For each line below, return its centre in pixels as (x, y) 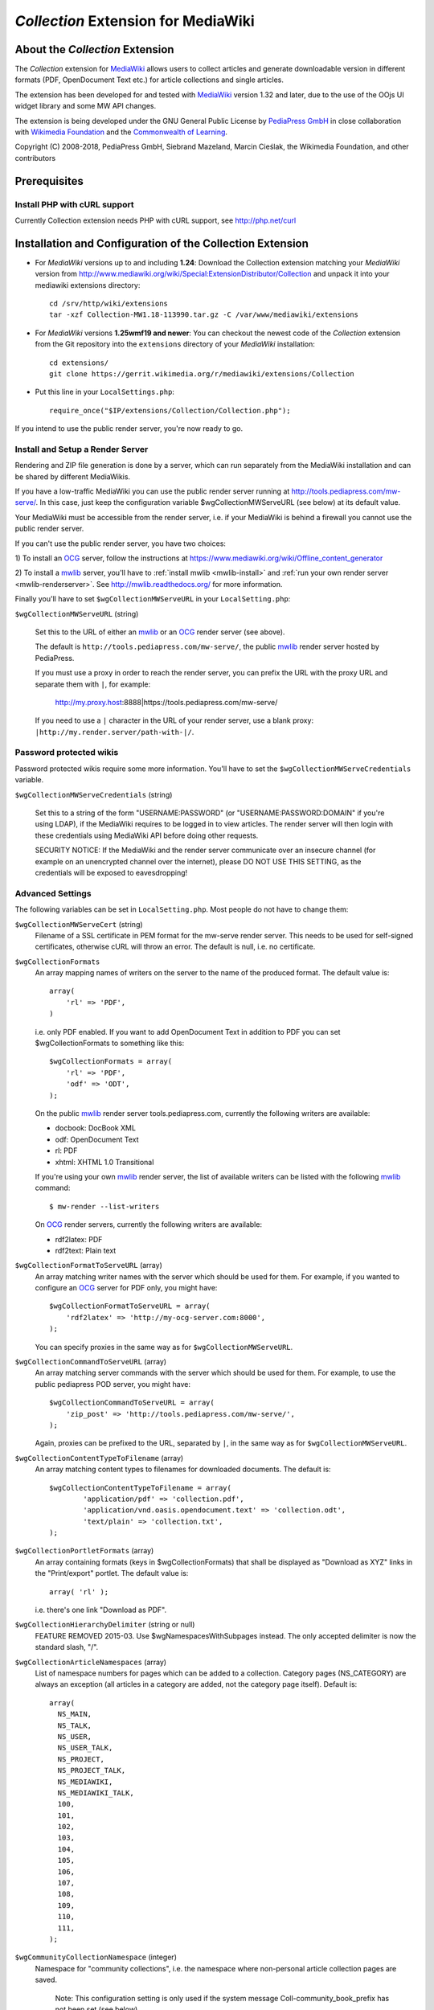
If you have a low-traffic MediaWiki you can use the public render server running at (152, 491)
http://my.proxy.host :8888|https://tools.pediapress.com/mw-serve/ (166, 702)
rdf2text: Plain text (86, 1250)
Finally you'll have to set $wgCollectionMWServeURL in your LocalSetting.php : (153, 599)
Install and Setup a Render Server (82, 449)
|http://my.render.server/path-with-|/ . (115, 732)
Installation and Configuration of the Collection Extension (162, 243)
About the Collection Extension (94, 49)
